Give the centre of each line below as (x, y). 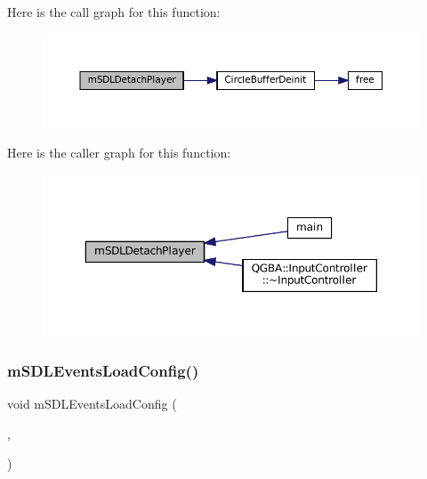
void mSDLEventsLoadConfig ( (92, 404)
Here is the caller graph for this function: (119, 152)
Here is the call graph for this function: (114, 12)
